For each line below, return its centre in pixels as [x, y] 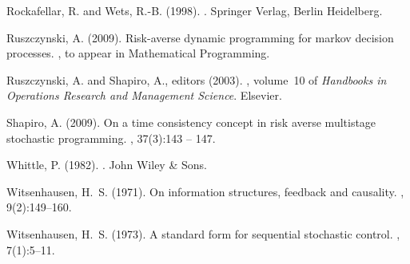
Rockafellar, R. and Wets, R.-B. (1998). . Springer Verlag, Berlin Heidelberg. [195, 10]
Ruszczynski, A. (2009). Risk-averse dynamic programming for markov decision [200, 37]
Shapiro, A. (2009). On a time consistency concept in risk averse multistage [191, 122]
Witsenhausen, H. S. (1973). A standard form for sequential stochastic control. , [203, 233]
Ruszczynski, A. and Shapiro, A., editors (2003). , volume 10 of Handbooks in [197, 79]
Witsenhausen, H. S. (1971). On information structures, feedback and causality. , [205, 191]
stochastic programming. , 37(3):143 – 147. [111, 138]
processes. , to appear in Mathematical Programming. [138, 53]
